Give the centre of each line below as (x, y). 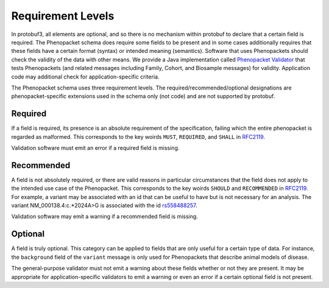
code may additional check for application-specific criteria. (85, 77)
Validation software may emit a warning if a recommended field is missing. (104, 217)
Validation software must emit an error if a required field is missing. (95, 148)
